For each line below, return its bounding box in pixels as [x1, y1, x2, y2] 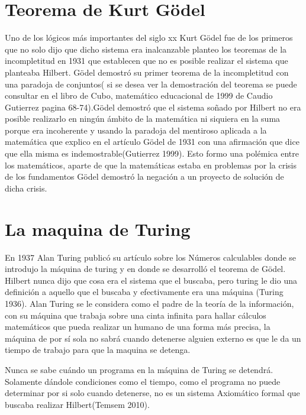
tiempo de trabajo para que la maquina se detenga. [5, 343, 191, 356]
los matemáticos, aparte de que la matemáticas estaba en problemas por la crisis [5, 158, 297, 171]
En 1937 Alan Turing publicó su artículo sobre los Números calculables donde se [5, 251, 296, 263]
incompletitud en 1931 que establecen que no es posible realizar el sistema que [5, 54, 288, 67]
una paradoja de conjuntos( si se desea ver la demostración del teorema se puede [5, 77, 297, 90]
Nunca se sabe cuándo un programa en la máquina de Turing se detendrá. [5, 363, 273, 375]
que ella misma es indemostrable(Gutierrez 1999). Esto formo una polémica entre [5, 147, 299, 160]
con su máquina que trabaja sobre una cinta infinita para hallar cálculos [5, 309, 266, 321]
